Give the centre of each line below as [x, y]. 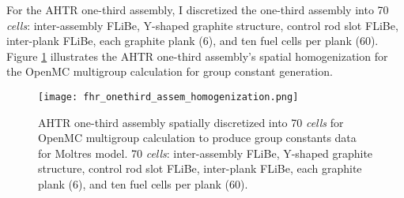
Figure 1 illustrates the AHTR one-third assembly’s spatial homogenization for [197, 56]
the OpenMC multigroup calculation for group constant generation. [170, 71]
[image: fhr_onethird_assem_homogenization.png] [168, 97]
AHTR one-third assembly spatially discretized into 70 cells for [191, 122]
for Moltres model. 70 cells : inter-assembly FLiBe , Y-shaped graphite [206, 153]
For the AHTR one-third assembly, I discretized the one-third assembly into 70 [198, 9]
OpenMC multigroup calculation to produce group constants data [197, 138]
